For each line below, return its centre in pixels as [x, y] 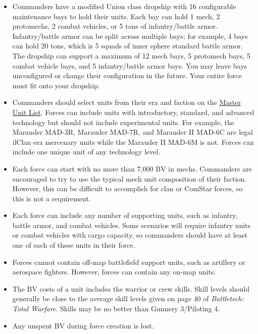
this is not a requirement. [51, 198]
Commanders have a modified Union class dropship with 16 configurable [124, 6]
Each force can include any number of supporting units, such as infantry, [125, 215]
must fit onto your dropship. [56, 85]
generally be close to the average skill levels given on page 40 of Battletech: [128, 298]
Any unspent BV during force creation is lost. [83, 325]
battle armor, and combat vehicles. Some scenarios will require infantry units [132, 225]
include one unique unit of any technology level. [86, 152]
